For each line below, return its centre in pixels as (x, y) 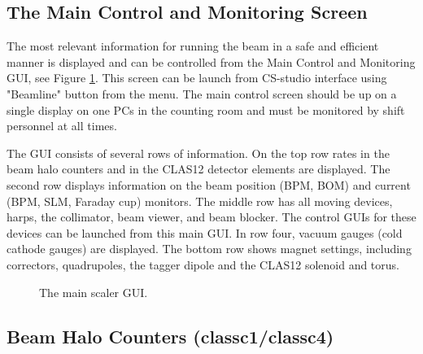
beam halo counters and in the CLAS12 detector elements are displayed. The (198, 169)
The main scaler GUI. (94, 292)
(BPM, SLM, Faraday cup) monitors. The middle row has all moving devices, (200, 201)
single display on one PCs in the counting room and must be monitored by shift (206, 109)
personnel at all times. (62, 126)
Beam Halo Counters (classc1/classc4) (170, 336)
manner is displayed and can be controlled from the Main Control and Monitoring (211, 61)
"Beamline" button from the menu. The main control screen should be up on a (202, 93)
